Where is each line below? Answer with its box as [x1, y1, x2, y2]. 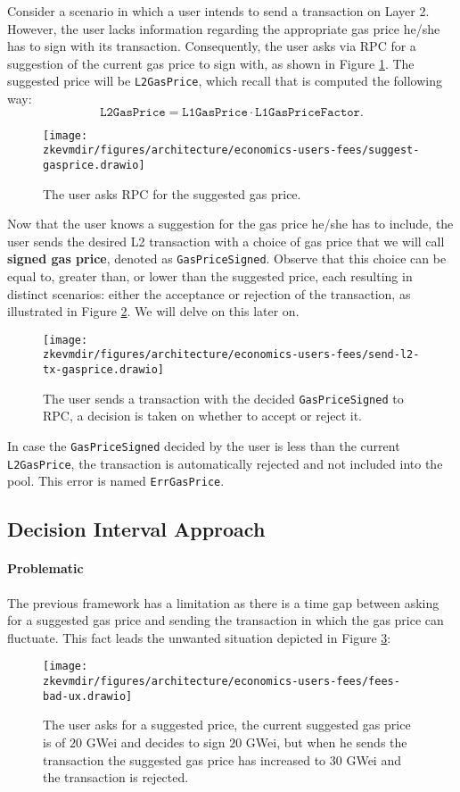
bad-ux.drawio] [43, 689, 133, 703]
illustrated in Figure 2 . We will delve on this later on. [7, 302, 300, 321]
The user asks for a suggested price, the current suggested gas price [43, 715, 411, 734]
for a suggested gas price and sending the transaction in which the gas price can [7, 611, 444, 629]
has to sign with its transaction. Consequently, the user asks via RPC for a [7, 37, 416, 55]
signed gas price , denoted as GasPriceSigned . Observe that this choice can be [7, 249, 447, 268]
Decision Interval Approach [7, 515, 266, 543]
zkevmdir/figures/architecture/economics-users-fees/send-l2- [43, 348, 420, 362]
